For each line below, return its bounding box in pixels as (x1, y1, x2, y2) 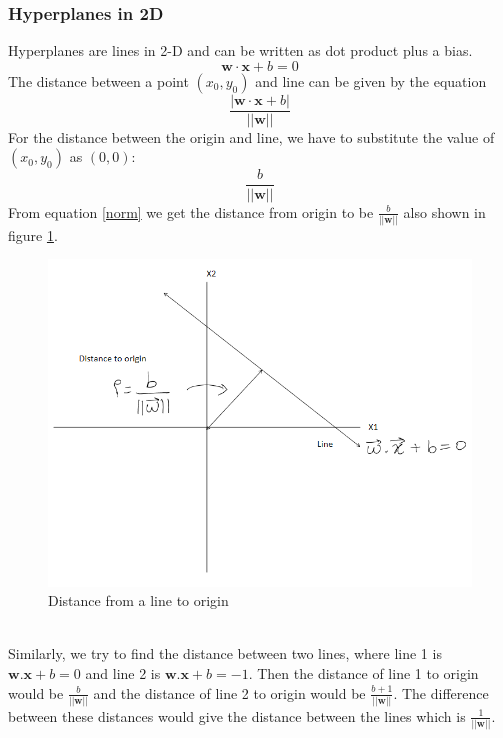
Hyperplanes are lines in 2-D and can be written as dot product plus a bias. (8, 40, 473, 61)
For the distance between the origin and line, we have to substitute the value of (8, 126, 495, 147)
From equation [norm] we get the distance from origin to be (8, 201, 374, 222)
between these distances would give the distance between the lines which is (8, 705, 466, 726)
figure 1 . (8, 224, 58, 245)
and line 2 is (85, 662, 161, 683)
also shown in (403, 201, 486, 222)
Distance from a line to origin (48, 590, 229, 611)
